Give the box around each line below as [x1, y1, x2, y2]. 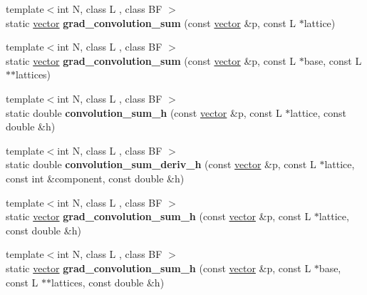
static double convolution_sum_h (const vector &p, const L [6, 105, 282, 120]
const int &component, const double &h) [6, 170, 185, 185]
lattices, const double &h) [51, 274, 165, 289]
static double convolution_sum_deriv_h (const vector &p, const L [6, 157, 316, 172]
